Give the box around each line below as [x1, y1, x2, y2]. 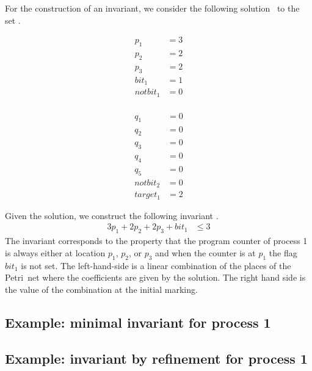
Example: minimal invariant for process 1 [5, 312, 271, 331]
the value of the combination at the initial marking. [5, 283, 198, 295]
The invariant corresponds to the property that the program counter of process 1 [5, 234, 308, 247]
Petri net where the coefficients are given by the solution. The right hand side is [5, 271, 306, 284]
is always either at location [5, 246, 106, 259]
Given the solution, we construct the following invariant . [5, 209, 219, 222]
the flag [269, 246, 297, 259]
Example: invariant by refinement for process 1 [5, 348, 308, 367]
